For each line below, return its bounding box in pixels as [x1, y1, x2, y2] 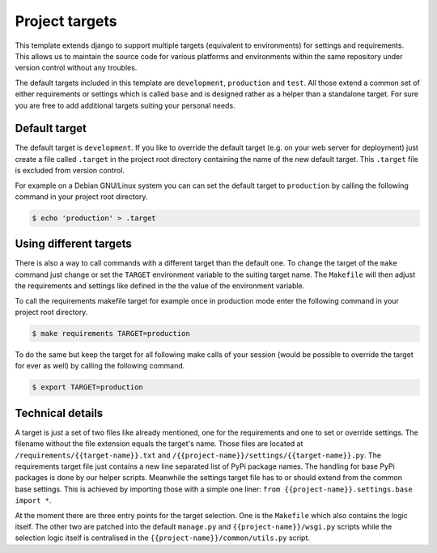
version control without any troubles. [15, 63, 138, 73]
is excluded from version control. [15, 166, 125, 176]
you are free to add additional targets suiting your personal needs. [15, 100, 235, 110]
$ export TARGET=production [32, 383, 143, 392]
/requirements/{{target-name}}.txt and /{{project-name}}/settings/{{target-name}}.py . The [15, 450, 382, 460]
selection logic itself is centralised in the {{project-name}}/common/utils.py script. [15, 533, 311, 542]
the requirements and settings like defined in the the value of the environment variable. [15, 281, 305, 291]
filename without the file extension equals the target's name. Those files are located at [15, 439, 303, 449]
